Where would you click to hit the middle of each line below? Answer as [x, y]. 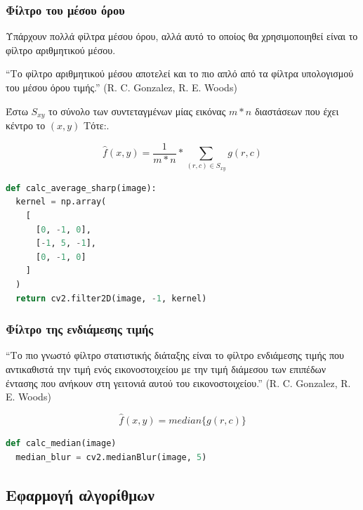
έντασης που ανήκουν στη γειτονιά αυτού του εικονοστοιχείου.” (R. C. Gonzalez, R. [178, 382]
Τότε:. [97, 125]
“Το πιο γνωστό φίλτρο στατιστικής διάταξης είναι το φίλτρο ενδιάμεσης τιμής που [175, 355]
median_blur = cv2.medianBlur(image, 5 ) [111, 457]
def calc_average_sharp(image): [81, 188]
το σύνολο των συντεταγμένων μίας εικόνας [137, 111]
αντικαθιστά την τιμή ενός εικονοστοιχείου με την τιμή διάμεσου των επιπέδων [166, 368]
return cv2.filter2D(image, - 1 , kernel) [111, 298]
